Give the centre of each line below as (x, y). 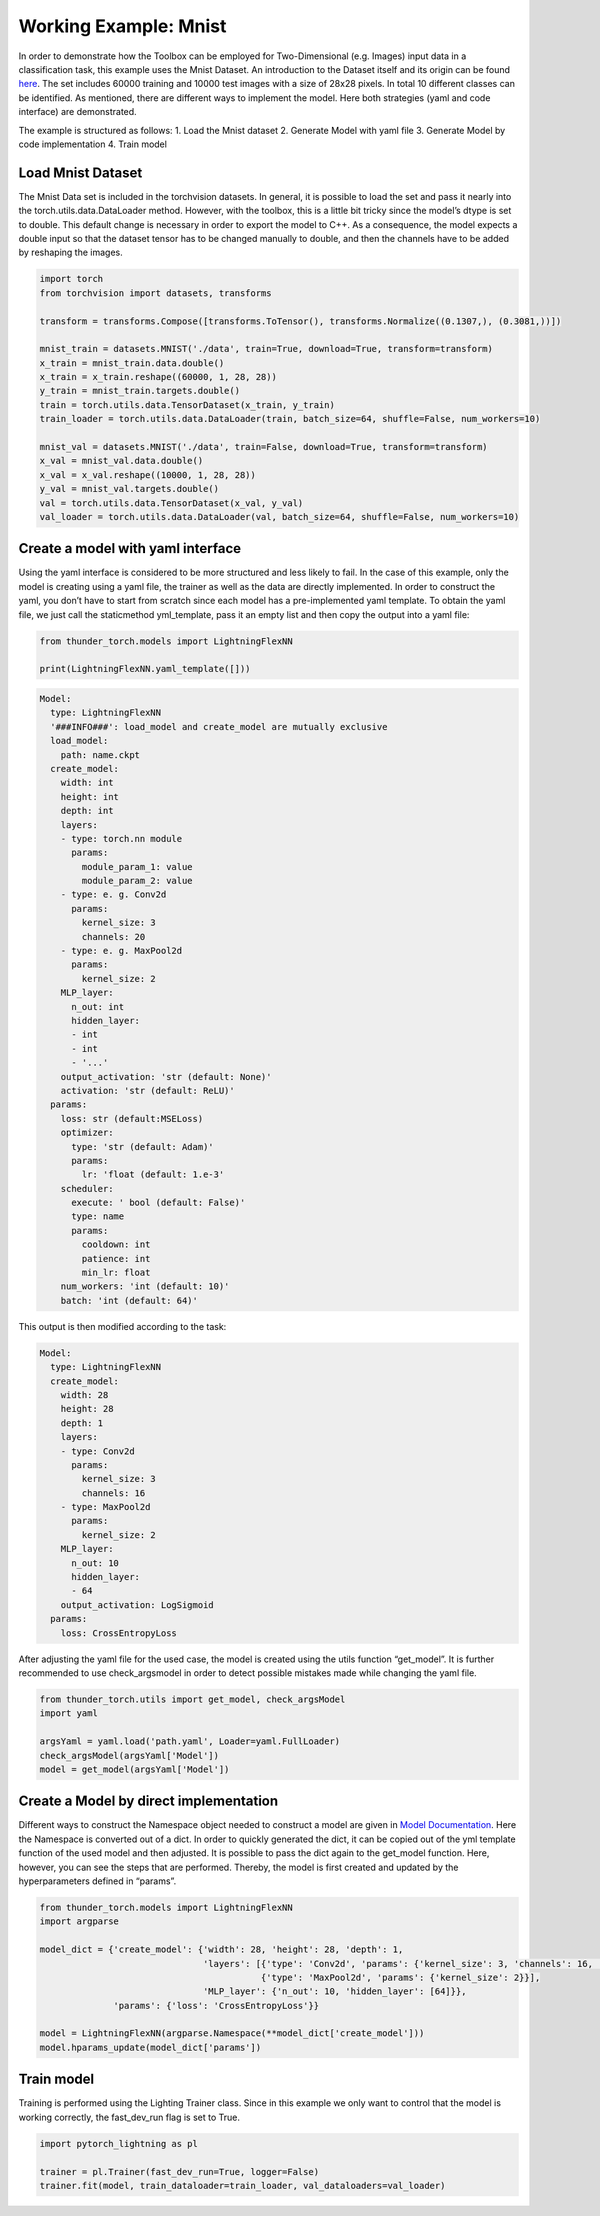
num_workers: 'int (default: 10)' (145, 1286)
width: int (87, 783)
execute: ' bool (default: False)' (158, 1203)
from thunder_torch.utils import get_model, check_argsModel (192, 1699)
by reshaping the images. (71, 252)
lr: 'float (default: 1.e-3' (153, 1174)
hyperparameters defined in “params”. (97, 1881)
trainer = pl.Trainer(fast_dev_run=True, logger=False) (179, 2171)
